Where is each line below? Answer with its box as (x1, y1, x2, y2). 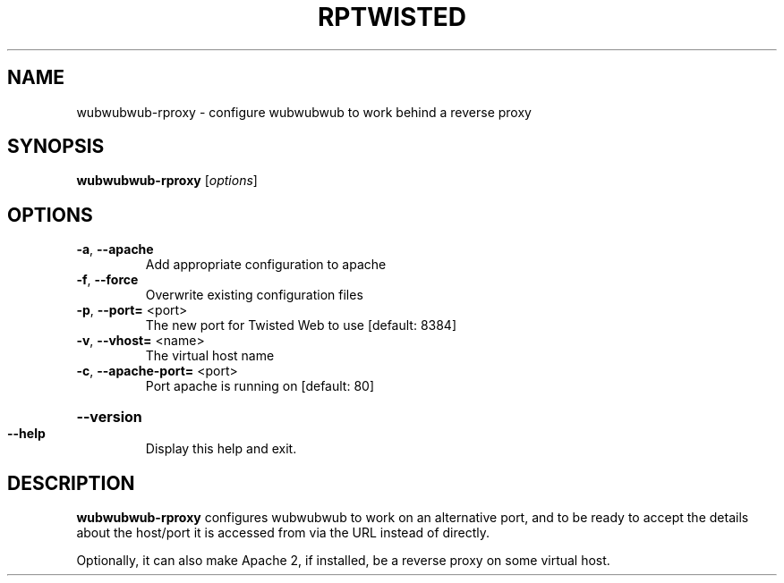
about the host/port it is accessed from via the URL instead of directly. (76, 525, 490, 541)
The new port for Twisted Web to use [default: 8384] (145, 317, 457, 334)
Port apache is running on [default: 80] (145, 378, 375, 394)
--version (76, 408, 142, 427)
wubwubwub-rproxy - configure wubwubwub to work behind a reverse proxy (76, 104, 532, 120)
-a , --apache (76, 241, 154, 258)
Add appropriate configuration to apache (145, 257, 387, 273)
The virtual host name (145, 348, 275, 364)
